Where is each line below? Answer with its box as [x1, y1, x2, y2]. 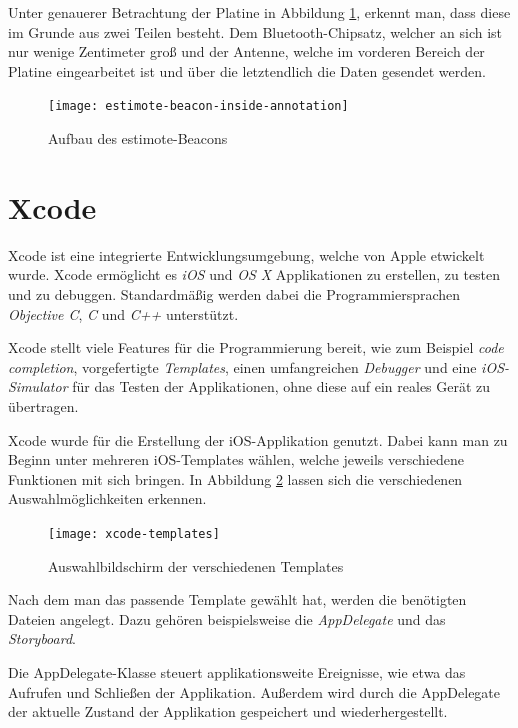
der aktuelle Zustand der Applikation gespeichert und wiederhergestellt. [8, 701, 448, 722]
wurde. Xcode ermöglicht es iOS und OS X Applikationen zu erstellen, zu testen [8, 264, 501, 285]
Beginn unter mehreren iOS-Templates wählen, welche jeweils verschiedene [8, 449, 464, 470]
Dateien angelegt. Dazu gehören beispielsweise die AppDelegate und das [8, 608, 446, 629]
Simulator [8, 376, 68, 397]
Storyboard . [8, 628, 76, 649]
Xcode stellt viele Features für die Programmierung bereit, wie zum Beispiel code [8, 337, 504, 358]
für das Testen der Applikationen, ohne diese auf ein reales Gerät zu [72, 376, 491, 397]
